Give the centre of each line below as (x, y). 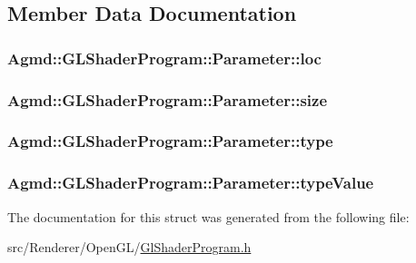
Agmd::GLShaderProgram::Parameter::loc (164, 58)
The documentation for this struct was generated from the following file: (208, 216)
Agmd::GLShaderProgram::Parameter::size (168, 99)
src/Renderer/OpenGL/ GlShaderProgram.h (129, 247)
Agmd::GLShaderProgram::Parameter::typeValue (191, 183)
